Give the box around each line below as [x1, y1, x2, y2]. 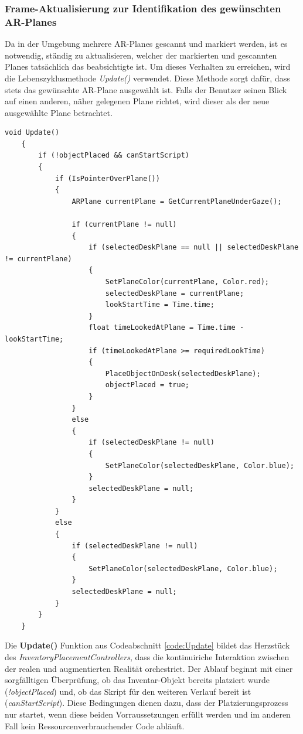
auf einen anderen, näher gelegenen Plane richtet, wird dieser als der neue [5, 95, 270, 107]
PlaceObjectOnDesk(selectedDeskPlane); [105, 369, 261, 378]
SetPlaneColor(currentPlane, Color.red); [105, 278, 270, 286]
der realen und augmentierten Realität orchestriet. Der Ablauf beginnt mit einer [5, 662, 293, 674]
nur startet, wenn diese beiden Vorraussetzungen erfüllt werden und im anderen [5, 708, 291, 720]
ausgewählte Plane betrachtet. [5, 106, 113, 118]
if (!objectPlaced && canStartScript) [38, 151, 189, 160]
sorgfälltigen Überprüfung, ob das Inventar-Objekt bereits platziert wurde [5, 674, 270, 686]
